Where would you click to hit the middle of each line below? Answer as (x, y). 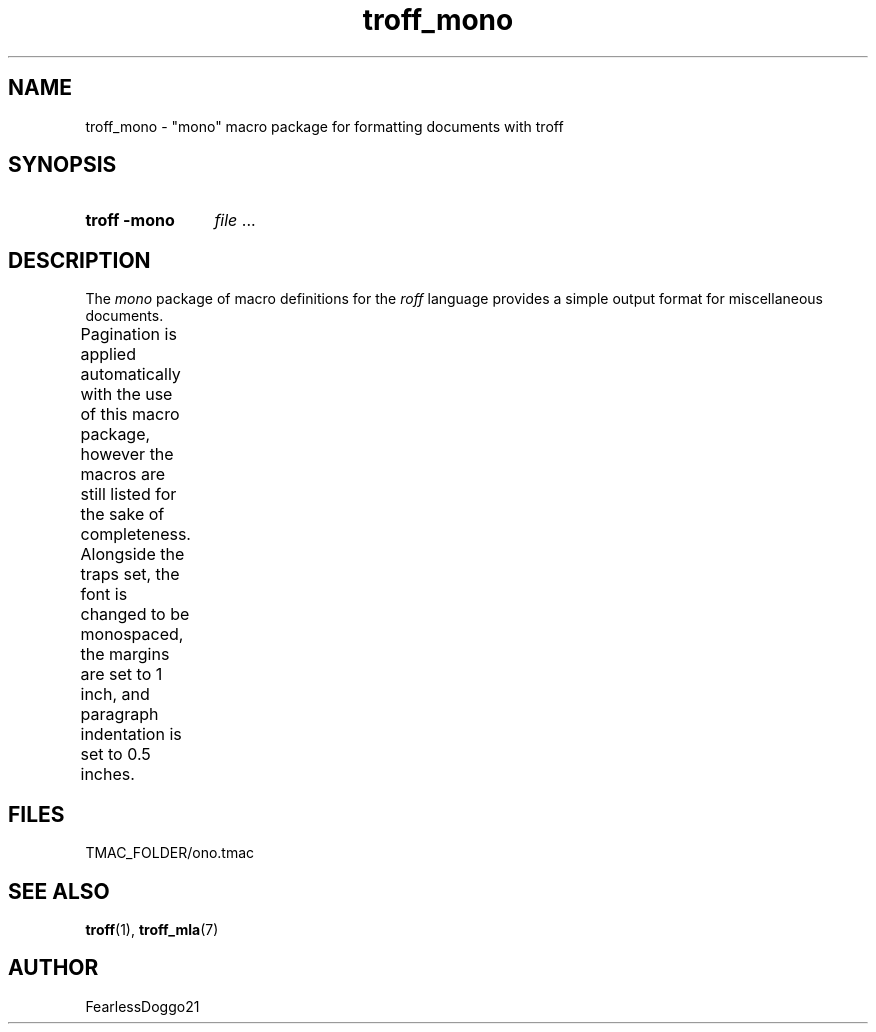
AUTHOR (53, 968)
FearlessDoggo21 (142, 1006)
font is (104, 594)
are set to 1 (121, 674)
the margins (125, 654)
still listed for (128, 494)
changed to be (135, 614)
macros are (123, 474)
